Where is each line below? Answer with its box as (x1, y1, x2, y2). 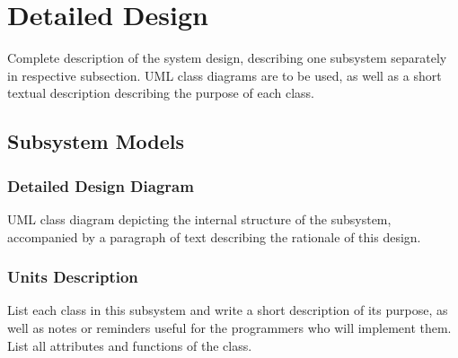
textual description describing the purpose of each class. (7, 83, 314, 102)
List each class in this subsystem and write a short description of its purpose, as (7, 301, 448, 319)
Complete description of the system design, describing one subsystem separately (7, 48, 447, 67)
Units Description (7, 266, 138, 288)
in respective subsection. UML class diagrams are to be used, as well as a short (7, 65, 442, 84)
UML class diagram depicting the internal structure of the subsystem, (7, 209, 392, 228)
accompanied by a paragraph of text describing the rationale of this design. (7, 227, 421, 246)
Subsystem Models (7, 127, 185, 155)
